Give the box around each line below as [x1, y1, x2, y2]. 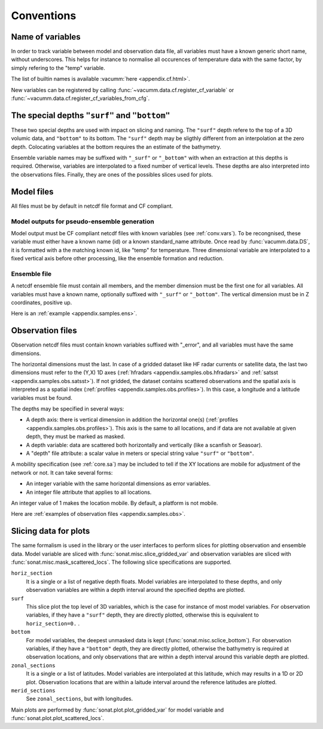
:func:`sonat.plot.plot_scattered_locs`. [11, 715, 105, 722]
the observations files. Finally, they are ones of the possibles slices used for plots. [11, 171, 214, 178]
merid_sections [11, 687, 56, 694]
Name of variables [11, 32, 81, 42]
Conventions [11, 9, 77, 22]
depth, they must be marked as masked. [26, 433, 126, 440]
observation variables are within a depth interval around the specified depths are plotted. [26, 587, 245, 594]
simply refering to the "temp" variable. [11, 64, 106, 71]
